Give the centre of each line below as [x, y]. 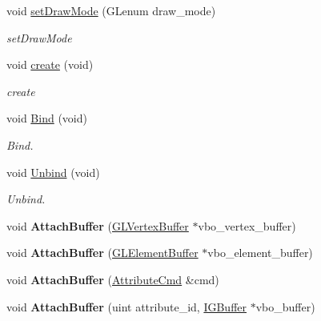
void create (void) [50, 64]
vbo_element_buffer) [260, 253]
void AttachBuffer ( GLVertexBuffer [98, 225]
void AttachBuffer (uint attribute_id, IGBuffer [126, 306]
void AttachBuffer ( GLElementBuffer [102, 253]
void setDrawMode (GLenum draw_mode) [111, 10]
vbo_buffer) [285, 306]
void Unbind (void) [53, 172]
